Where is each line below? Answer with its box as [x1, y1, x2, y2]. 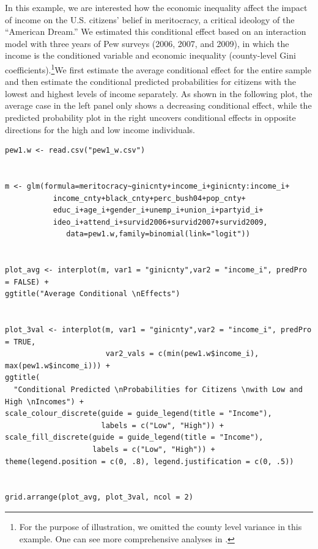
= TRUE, [5, 337, 36, 346]
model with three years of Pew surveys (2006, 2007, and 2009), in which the [5, 37, 289, 49]
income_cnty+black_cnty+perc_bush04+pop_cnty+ [53, 194, 246, 203]
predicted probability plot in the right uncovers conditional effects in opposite [5, 111, 296, 123]
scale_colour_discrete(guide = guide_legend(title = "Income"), [5, 409, 272, 418]
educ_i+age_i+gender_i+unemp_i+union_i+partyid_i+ [53, 206, 264, 215]
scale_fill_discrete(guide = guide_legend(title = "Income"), [5, 433, 264, 442]
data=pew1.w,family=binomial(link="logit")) [66, 230, 250, 239]
